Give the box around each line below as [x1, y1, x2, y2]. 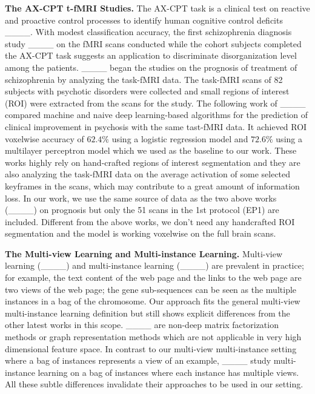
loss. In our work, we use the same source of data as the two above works [5, 191, 277, 204]
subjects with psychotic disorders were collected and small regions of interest [5, 85, 290, 97]
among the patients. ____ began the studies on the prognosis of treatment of [5, 61, 297, 73]
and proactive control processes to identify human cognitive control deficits [5, 13, 283, 26]
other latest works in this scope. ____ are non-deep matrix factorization [5, 318, 279, 331]
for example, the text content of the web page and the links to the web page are [5, 271, 302, 284]
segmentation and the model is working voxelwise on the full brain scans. [5, 227, 276, 240]
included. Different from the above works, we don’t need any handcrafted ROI [5, 215, 295, 228]
